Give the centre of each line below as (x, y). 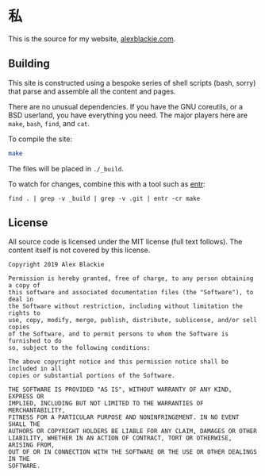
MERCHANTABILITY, (37, 411)
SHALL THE (25, 424)
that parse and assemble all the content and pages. (92, 91)
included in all (35, 369)
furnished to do (35, 341)
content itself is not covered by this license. (79, 250)
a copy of (25, 286)
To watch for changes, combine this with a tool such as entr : (107, 184)
